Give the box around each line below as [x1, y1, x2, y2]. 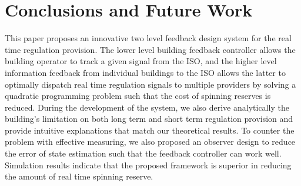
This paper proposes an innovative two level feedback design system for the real [5, 32, 292, 44]
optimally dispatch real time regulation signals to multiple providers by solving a [5, 78, 296, 90]
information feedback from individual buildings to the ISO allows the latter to [5, 66, 286, 78]
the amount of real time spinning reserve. [5, 170, 153, 182]
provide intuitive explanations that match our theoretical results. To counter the [5, 124, 295, 136]
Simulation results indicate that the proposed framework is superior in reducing [5, 158, 292, 171]
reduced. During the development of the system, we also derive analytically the [5, 101, 289, 113]
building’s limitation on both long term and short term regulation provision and [5, 112, 293, 125]
